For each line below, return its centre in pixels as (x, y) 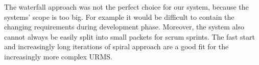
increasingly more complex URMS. (58, 56)
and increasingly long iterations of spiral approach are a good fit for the (116, 46)
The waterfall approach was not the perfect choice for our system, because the (126, 7)
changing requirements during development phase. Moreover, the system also (124, 27)
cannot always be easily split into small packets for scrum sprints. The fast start (129, 36)
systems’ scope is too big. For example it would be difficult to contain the (119, 17)
